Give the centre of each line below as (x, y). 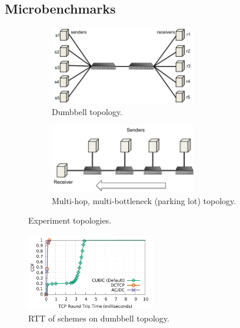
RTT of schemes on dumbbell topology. (99, 318)
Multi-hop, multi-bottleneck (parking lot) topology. (144, 200)
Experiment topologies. (70, 220)
